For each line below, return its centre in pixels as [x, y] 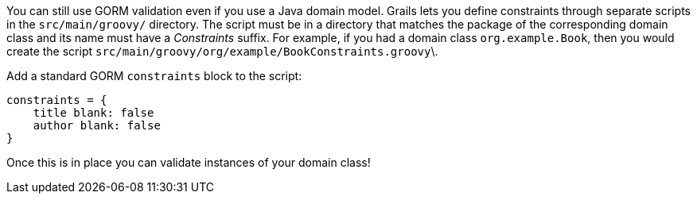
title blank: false [93, 113]
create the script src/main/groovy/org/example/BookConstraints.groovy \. [222, 51]
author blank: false [97, 125]
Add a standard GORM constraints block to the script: [154, 76]
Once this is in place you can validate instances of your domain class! [189, 162]
